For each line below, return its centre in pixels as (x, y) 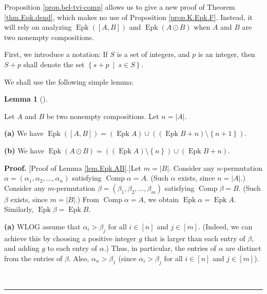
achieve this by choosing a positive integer (70, 238)
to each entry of (72, 248)
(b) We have (24, 150)
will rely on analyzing (38, 27)
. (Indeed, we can (225, 226)
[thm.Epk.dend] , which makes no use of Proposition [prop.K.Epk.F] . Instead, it (128, 17)
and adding (22, 248)
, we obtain (161, 199)
